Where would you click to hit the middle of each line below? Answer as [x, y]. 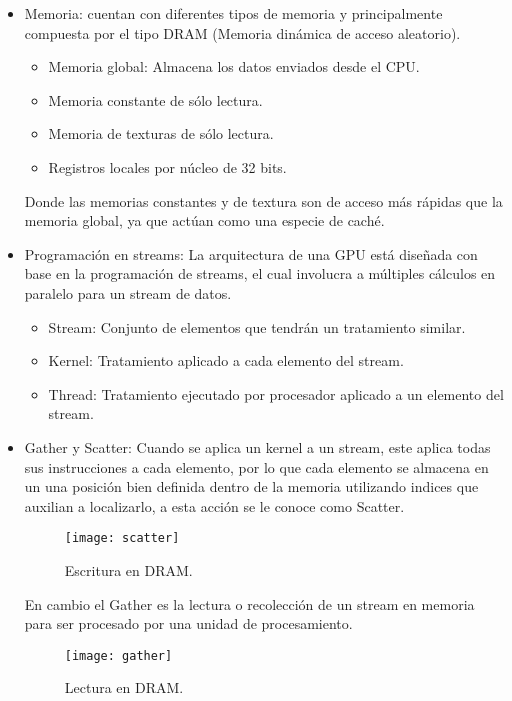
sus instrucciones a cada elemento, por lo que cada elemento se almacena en [256, 466]
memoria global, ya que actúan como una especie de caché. [204, 220]
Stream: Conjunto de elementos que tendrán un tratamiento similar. [257, 326]
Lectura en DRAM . [124, 687]
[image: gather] [118, 655]
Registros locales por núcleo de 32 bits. [167, 166]
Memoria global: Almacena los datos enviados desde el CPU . [234, 66]
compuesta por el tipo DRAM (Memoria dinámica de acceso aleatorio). [242, 32]
